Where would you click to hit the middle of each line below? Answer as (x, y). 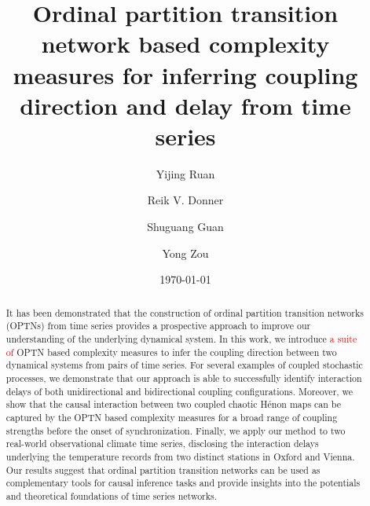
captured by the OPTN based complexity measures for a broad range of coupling (172, 417)
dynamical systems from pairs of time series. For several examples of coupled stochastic (184, 365)
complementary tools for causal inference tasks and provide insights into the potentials (183, 483)
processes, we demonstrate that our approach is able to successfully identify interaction (184, 378)
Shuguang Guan (185, 227)
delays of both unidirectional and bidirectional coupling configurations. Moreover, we (180, 391)
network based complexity (185, 44)
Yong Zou (185, 253)
